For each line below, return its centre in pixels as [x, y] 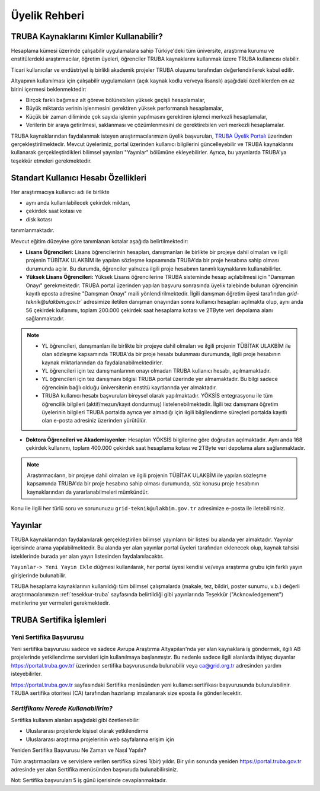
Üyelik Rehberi [48, 15]
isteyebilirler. [27, 674]
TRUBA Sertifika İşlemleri [59, 620]
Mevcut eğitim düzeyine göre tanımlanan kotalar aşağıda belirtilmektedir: [100, 241]
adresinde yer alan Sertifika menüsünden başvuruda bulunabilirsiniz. [95, 769]
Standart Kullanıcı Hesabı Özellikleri [79, 178]
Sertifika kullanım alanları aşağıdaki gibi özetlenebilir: [76, 720]
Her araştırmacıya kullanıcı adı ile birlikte [60, 192]
